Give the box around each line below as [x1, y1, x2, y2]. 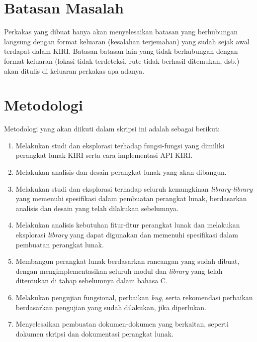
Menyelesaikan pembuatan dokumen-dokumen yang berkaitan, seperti [15, 319, 229, 329]
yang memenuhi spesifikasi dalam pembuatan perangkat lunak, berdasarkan [15, 193, 247, 204]
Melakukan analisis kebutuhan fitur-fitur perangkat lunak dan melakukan [15, 220, 240, 230]
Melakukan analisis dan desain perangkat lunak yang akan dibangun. [15, 167, 227, 177]
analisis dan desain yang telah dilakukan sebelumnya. [15, 203, 178, 213]
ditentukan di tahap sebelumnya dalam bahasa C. [15, 275, 168, 286]
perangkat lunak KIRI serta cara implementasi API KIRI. [15, 150, 193, 160]
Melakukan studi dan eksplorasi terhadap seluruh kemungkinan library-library [15, 183, 253, 194]
